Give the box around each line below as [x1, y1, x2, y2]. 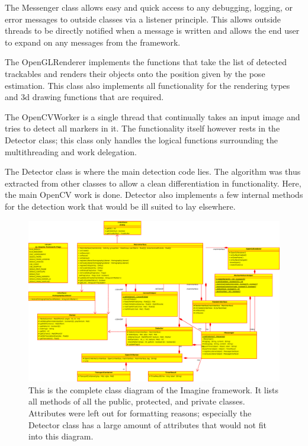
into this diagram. [28, 430, 94, 442]
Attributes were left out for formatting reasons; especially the [28, 406, 252, 419]
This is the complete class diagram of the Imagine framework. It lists [28, 383, 279, 396]
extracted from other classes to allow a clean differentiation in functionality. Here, [5, 177, 301, 189]
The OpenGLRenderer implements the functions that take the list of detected [5, 56, 287, 68]
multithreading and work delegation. [5, 145, 137, 158]
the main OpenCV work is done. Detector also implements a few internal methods [5, 188, 303, 201]
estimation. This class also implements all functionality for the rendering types [5, 79, 290, 91]
